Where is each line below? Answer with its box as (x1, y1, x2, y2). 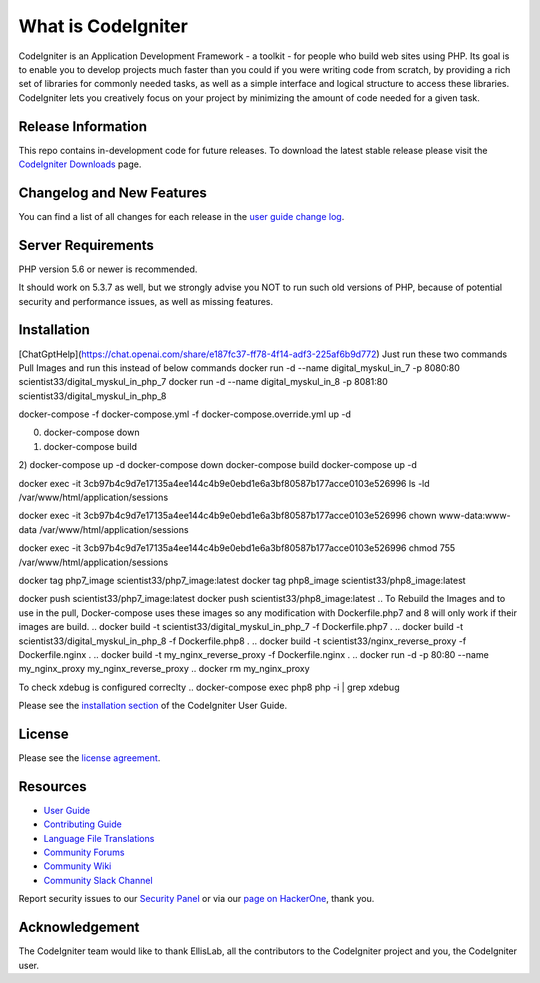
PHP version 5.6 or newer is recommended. (18, 263, 198, 275)
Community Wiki (43, 860, 112, 872)
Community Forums (43, 846, 125, 859)
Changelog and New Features (18, 184, 207, 201)
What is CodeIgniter (18, 15, 189, 37)
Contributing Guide (43, 818, 122, 830)
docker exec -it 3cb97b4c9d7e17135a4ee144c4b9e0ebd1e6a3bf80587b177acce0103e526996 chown (18, 510, 437, 522)
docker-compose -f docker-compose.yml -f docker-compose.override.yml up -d (18, 408, 352, 420)
